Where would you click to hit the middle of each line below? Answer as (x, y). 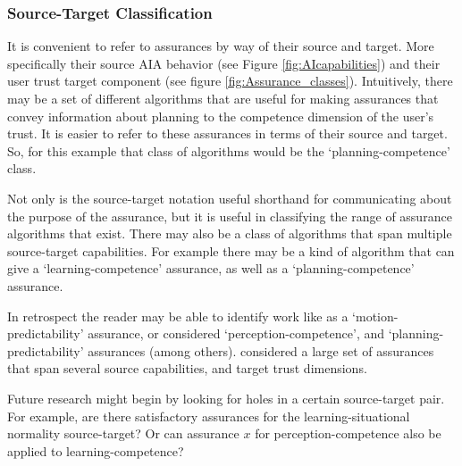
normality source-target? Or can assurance (123, 433)
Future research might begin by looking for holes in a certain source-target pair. (226, 398)
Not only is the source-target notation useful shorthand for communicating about (230, 198)
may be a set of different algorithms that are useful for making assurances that (223, 98)
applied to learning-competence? (96, 450)
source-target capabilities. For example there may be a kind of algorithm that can (231, 250)
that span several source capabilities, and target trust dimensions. (187, 368)
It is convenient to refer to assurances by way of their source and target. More (221, 46)
